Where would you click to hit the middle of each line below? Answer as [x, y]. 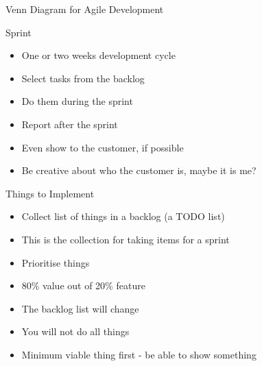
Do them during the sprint [77, 101]
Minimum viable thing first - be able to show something [139, 354]
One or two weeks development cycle [98, 55]
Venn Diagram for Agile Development [85, 9]
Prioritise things [56, 262]
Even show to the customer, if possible [103, 147]
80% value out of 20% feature [83, 285]
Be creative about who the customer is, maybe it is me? [139, 170]
